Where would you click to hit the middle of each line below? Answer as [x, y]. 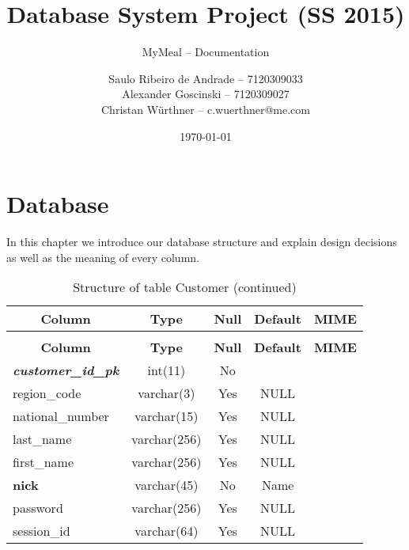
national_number [61, 416]
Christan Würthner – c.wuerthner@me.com [206, 109]
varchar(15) [167, 416]
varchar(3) [167, 393]
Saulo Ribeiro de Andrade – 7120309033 [206, 78]
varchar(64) [167, 531]
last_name [42, 439]
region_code [47, 393]
